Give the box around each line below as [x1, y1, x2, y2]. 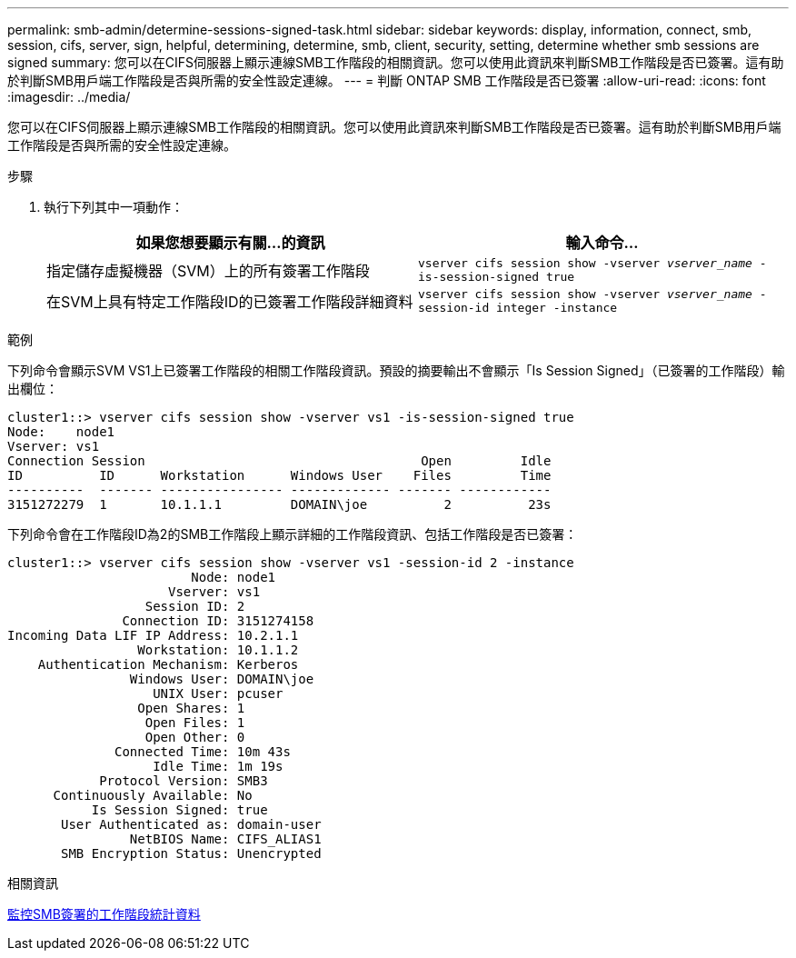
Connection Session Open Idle [7, 454, 552, 468]
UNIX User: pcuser [153, 686, 284, 701]
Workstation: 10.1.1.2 [137, 643, 299, 657]
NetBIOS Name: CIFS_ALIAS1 [129, 832, 322, 846]
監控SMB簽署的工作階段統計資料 [7, 906, 201, 922]
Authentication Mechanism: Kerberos [37, 657, 299, 672]
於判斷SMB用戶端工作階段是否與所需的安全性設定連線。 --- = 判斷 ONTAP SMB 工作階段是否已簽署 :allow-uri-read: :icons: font [7, 73, 766, 88]
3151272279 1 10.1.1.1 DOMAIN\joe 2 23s [7, 497, 552, 512]
